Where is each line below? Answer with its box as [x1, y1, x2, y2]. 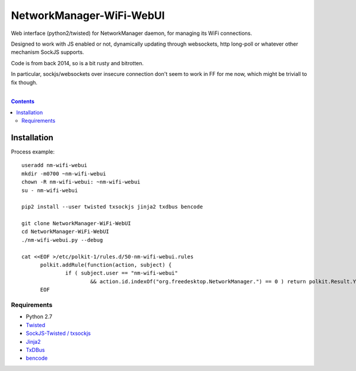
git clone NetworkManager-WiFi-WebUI [21, 220, 132, 227]
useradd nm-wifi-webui [21, 162, 88, 169]
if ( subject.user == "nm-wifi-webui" [65, 270, 178, 277]
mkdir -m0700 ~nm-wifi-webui [21, 170, 106, 177]
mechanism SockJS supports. [11, 49, 84, 56]
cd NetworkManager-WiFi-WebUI [21, 228, 110, 235]
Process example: [11, 148, 55, 155]
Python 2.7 [26, 313, 53, 320]
